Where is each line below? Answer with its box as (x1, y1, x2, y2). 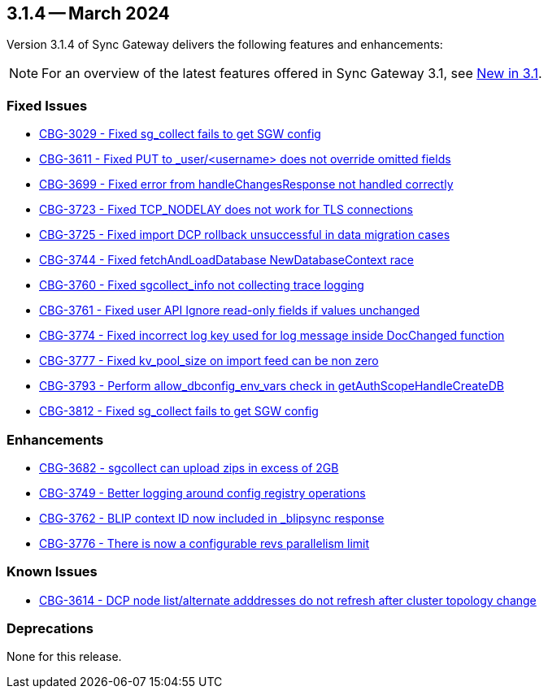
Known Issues (7, 563, 98, 580)
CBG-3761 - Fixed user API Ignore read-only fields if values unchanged (39, 303, 420, 318)
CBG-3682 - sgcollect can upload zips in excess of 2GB (39, 460, 339, 475)
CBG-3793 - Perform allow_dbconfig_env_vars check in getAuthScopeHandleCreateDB (39, 379, 504, 393)
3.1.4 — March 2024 (7, 3, 170, 24)
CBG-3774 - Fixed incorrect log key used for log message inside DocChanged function (39, 328, 505, 343)
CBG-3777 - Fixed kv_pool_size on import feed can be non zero (39, 354, 379, 368)
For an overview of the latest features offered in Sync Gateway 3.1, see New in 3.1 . (41, 65, 542, 82)
